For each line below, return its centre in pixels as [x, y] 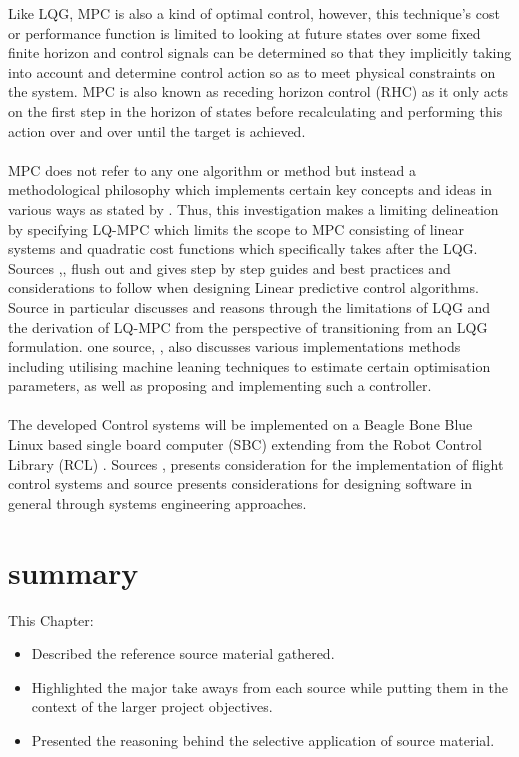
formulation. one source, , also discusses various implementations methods [234, 346]
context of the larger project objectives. [152, 706]
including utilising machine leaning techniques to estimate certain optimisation [249, 365]
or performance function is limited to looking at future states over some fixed [244, 32]
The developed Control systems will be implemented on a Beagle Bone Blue [240, 424]
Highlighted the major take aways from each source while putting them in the [270, 686]
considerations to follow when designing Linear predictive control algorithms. [243, 287]
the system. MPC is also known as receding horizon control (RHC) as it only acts [258, 91]
